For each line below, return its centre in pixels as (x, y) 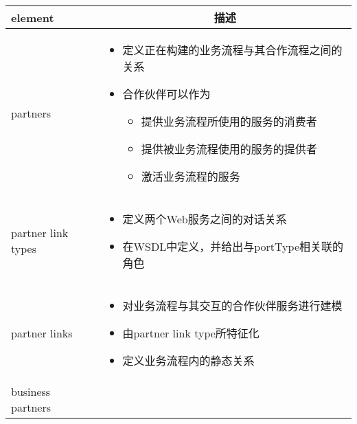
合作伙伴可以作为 (166, 94)
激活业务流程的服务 (191, 176)
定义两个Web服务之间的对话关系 (205, 219)
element (33, 17)
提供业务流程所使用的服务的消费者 (229, 121)
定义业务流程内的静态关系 (188, 360)
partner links (42, 333)
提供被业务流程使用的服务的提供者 (229, 149)
